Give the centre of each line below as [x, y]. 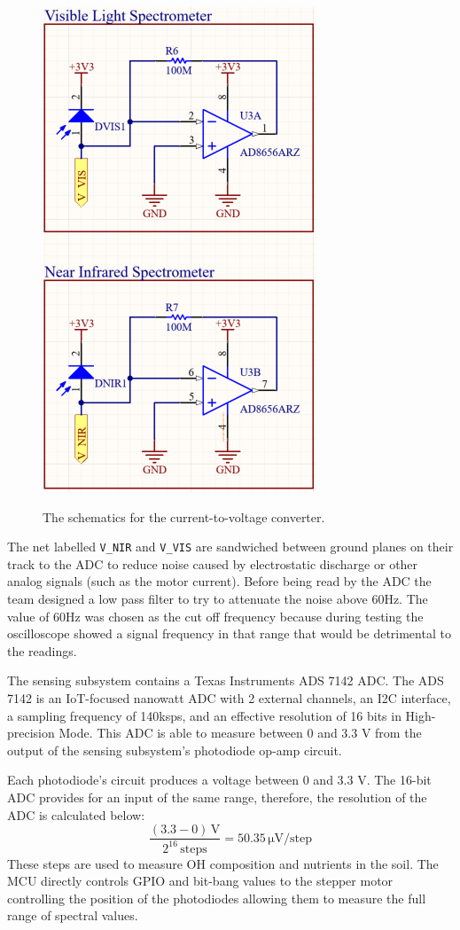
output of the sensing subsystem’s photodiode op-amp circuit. [175, 750]
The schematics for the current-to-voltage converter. [184, 516]
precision [31, 733]
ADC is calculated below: [76, 814]
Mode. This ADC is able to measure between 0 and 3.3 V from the [240, 733]
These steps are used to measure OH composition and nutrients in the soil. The [223, 863]
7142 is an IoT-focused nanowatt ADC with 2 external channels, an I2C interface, [229, 698]
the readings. [42, 650]
